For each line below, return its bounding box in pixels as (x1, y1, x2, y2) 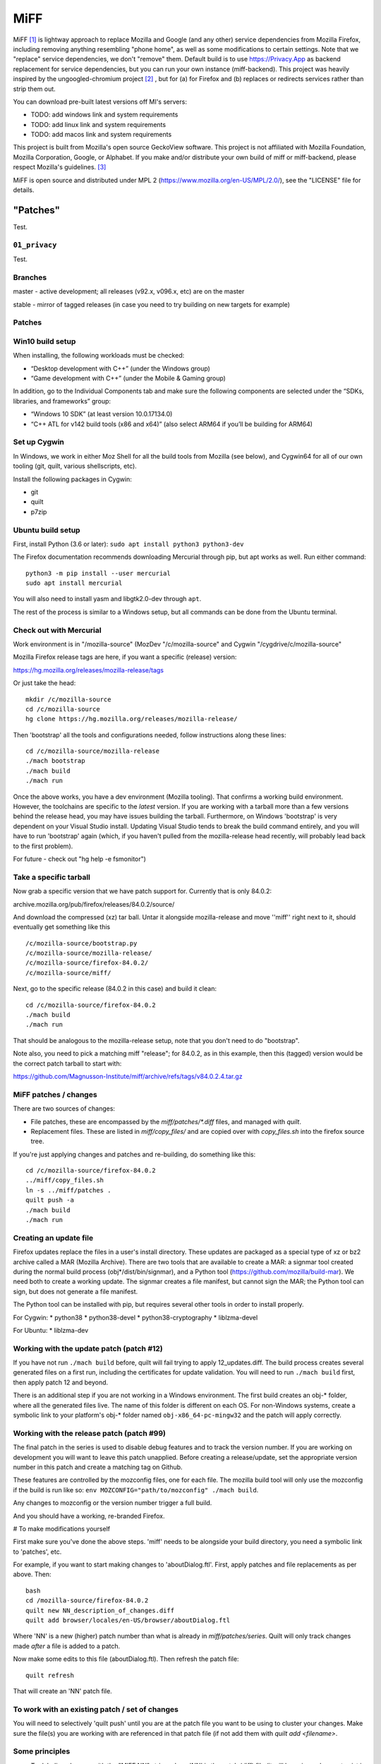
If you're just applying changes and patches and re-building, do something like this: (13, 1150, 256, 1159)
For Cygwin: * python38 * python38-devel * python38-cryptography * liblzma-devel (13, 1313, 258, 1322)
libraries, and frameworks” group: (13, 397, 111, 405)
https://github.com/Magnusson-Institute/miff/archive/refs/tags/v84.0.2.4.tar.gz (13, 1073, 243, 1080)
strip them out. (13, 85, 56, 93)
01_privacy (13, 240, 57, 250)
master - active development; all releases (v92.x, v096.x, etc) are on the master (13, 287, 245, 296)
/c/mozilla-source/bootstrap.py (25, 939, 138, 947)
